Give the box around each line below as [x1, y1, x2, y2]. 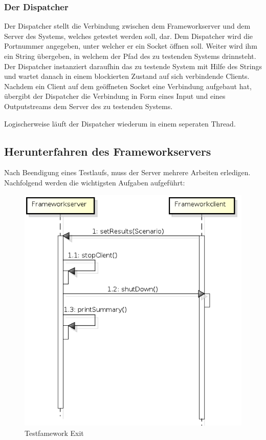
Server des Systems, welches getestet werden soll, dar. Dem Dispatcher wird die [4, 30, 253, 41]
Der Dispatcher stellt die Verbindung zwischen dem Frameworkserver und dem [4, 20, 251, 31]
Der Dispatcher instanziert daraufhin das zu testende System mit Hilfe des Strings [4, 60, 262, 71]
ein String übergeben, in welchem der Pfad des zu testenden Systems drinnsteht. [4, 51, 256, 61]
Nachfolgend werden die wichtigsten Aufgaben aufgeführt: [4, 177, 185, 187]
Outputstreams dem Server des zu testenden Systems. [4, 100, 173, 111]
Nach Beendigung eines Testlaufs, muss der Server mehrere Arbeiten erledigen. [4, 167, 251, 178]
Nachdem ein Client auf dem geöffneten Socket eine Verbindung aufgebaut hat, [4, 80, 252, 91]
